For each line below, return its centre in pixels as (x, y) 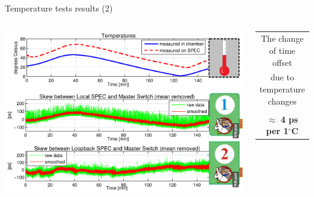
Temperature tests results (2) (59, 8)
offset (282, 62)
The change (282, 38)
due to (282, 77)
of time (282, 50)
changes (282, 101)
